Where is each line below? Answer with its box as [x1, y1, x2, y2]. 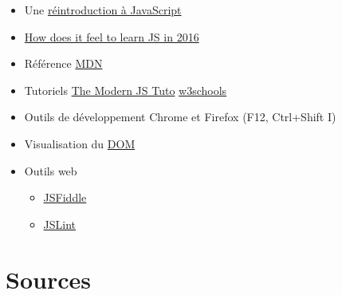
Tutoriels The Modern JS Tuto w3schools [24, 81, 227, 98]
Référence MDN [24, 55, 103, 72]
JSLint [43, 215, 77, 232]
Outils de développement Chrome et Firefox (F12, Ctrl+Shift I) [24, 108, 336, 125]
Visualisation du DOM [24, 135, 136, 151]
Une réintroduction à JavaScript [24, 2, 182, 18]
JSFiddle [43, 189, 87, 206]
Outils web [24, 162, 77, 179]
